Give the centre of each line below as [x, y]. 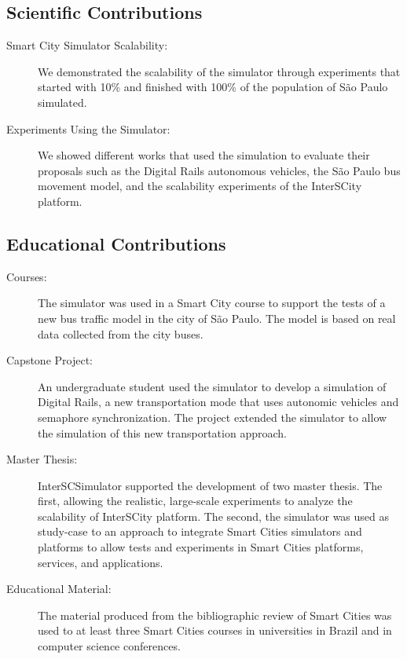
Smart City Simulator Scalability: [87, 45]
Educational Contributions [116, 243]
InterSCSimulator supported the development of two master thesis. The [210, 485]
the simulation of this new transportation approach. [162, 432]
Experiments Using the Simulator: [88, 128]
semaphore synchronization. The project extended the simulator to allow [213, 417]
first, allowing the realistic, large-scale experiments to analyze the [195, 501]
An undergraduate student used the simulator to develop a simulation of [212, 386]
